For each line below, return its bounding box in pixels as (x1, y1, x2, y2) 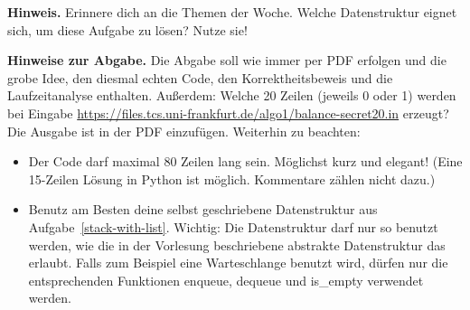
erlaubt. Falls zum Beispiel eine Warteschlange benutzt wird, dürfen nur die (28, 253, 448, 272)
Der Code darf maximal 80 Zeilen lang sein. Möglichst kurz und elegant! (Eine (28, 152, 463, 171)
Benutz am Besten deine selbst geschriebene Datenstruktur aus (28, 200, 378, 219)
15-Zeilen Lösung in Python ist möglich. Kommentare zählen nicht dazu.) (28, 169, 436, 188)
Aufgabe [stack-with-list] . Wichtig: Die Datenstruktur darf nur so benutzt (28, 217, 438, 236)
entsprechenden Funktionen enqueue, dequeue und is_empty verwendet (28, 270, 424, 289)
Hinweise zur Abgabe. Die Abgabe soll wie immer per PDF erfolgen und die (7, 51, 446, 70)
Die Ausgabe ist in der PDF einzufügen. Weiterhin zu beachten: (7, 121, 361, 140)
